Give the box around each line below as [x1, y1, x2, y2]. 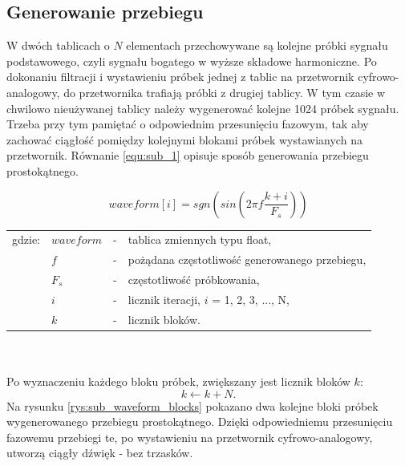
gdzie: [12, 231, 40, 248]
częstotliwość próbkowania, [128, 270, 260, 287]
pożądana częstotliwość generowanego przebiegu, [128, 251, 367, 268]
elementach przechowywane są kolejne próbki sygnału [126, 37, 388, 54]
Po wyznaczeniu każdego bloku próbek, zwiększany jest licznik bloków [6, 372, 350, 389]
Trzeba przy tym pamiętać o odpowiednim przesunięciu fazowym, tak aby [6, 115, 369, 132]
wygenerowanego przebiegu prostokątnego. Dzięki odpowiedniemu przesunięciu [6, 413, 393, 430]
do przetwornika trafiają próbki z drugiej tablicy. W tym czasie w [63, 83, 386, 100]
